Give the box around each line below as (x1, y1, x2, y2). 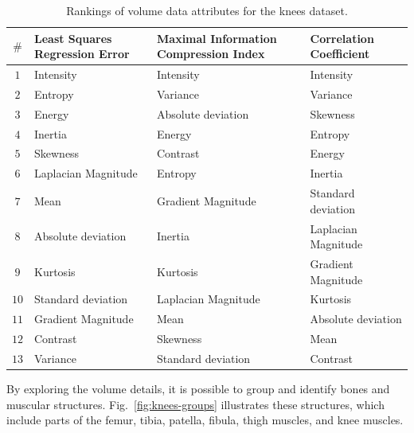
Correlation (310, 29, 374, 46)
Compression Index (157, 45, 265, 62)
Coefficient (310, 45, 370, 62)
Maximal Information (157, 29, 277, 46)
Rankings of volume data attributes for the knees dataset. (66, 2, 348, 18)
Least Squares (34, 29, 112, 46)
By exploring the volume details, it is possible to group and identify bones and (6, 380, 390, 397)
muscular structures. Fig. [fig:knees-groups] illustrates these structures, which (6, 396, 385, 412)
